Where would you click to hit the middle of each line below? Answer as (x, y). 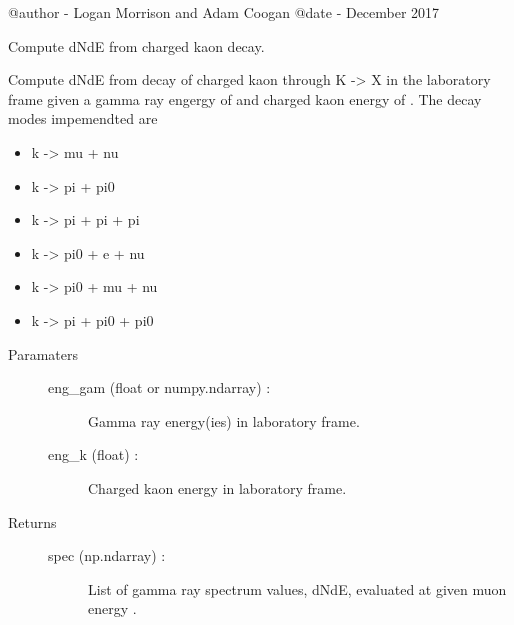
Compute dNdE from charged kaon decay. (136, 45)
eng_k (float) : (93, 454)
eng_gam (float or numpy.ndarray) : (159, 387)
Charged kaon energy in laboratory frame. (217, 487)
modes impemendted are (83, 118)
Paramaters (43, 353)
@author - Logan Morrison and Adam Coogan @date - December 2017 (224, 12)
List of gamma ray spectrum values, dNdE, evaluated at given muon (297, 588)
